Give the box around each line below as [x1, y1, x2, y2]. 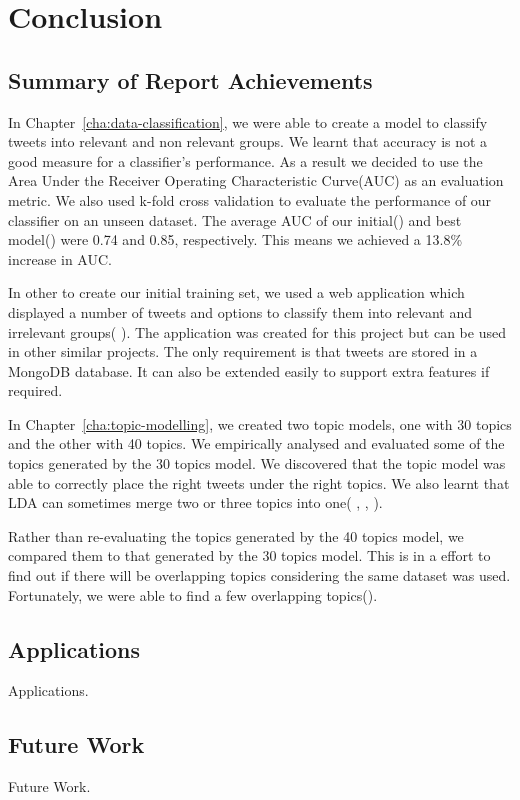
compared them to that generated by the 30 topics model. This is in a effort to [8, 545, 491, 566]
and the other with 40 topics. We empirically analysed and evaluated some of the [8, 433, 505, 454]
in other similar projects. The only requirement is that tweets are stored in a [8, 341, 478, 362]
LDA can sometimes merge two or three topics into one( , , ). [8, 492, 383, 513]
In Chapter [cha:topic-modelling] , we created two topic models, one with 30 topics [8, 413, 512, 434]
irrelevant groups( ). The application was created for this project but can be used [8, 321, 506, 342]
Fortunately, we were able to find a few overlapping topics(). [8, 584, 378, 605]
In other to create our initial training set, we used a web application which [8, 282, 465, 303]
